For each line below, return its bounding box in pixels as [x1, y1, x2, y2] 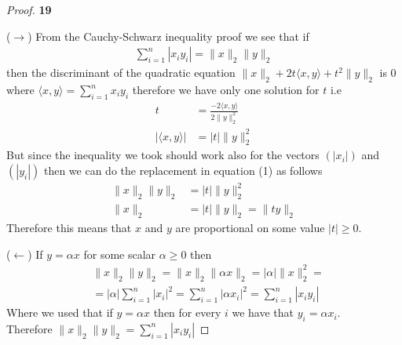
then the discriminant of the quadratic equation [6, 64, 236, 81]
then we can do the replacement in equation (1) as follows [43, 162, 323, 178]
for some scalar [83, 245, 156, 262]
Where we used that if [6, 304, 113, 321]
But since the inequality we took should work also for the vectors [6, 147, 320, 163]
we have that [232, 304, 294, 321]
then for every [153, 304, 221, 321]
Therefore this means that [6, 220, 132, 236]
